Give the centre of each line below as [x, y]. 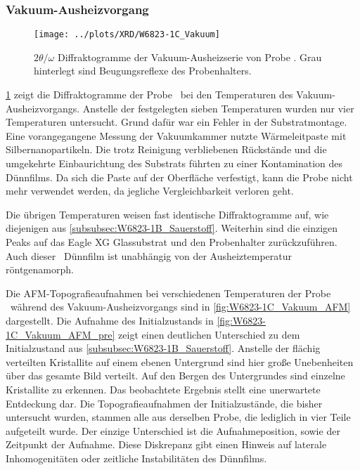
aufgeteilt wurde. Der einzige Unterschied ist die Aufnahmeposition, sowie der [173, 430]
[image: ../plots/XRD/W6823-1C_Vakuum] [127, 35]
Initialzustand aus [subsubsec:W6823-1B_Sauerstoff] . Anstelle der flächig [163, 348]
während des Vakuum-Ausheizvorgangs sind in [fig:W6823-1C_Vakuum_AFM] [180, 307]
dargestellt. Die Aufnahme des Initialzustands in [110, 320]
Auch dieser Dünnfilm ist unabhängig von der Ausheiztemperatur [149, 255]
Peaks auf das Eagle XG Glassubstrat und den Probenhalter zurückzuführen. [172, 242]
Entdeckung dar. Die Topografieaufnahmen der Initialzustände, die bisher [164, 403]
